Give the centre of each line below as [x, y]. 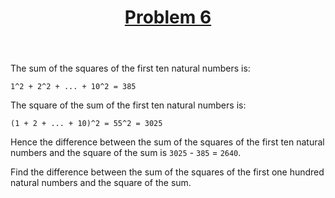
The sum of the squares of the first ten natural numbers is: [130, 68]
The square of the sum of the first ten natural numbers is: [128, 105]
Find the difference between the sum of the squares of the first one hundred [167, 172]
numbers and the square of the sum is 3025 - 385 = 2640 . [126, 153]
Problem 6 [168, 17]
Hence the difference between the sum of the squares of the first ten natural [167, 142]
